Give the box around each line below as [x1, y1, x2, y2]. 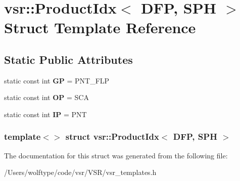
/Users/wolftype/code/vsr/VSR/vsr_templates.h [4, 167, 157, 177]
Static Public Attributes [4, 51, 133, 67]
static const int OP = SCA [4, 92, 89, 103]
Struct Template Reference [4, 17, 196, 38]
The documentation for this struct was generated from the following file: [4, 150, 228, 160]
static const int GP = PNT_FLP [4, 75, 110, 85]
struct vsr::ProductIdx [65, 130, 159, 143]
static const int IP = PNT [4, 109, 87, 119]
